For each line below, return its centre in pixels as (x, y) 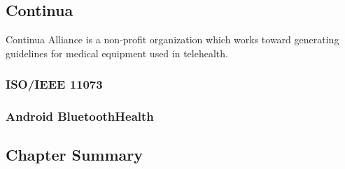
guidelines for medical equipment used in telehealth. (117, 53)
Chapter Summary (74, 155)
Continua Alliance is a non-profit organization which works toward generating (172, 39)
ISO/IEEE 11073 (54, 84)
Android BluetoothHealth (80, 116)
